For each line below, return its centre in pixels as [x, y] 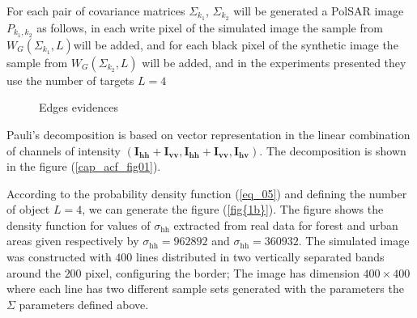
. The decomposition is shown [333, 150]
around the [34, 272]
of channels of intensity [64, 150]
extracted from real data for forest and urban [286, 225]
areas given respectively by [73, 241]
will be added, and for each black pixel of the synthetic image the [236, 44]
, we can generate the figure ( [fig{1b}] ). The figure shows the [233, 209]
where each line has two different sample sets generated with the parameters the [205, 288]
